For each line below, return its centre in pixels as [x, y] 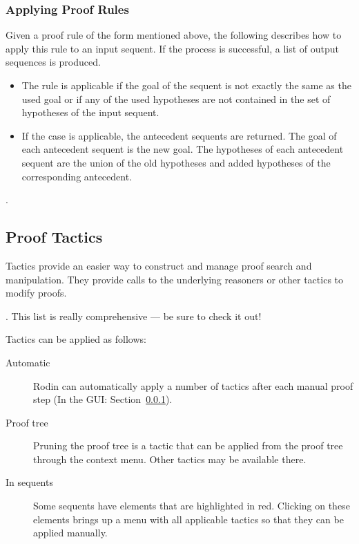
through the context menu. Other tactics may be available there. [170, 459]
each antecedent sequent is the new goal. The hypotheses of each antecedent [183, 149]
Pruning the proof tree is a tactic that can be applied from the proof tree [188, 445]
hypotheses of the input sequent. [90, 112]
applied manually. [70, 533]
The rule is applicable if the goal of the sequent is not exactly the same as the [186, 85]
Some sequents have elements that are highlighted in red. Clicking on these [192, 506]
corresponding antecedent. [77, 176]
